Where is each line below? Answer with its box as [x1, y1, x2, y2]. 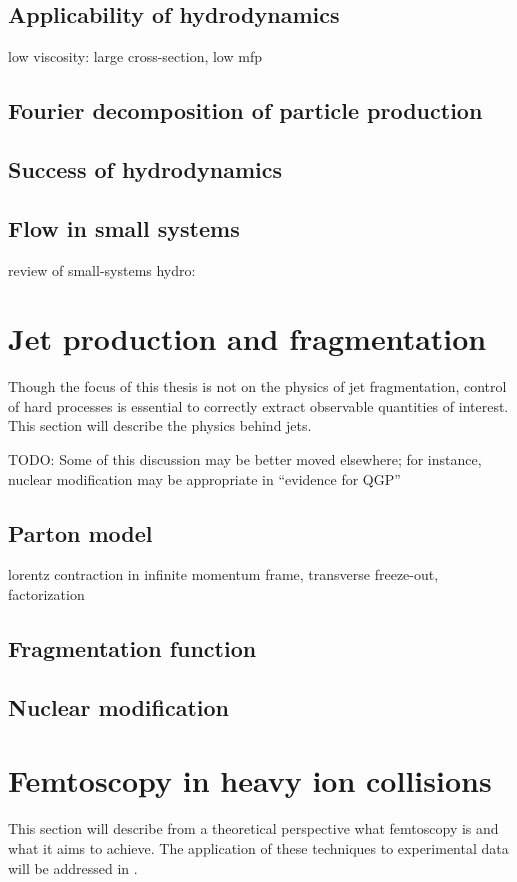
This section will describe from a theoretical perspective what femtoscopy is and [8, 818, 499, 839]
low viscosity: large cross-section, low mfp [8, 46, 262, 67]
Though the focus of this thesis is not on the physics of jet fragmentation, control [8, 376, 507, 397]
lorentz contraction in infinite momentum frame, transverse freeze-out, [8, 564, 439, 585]
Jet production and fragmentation [8, 318, 487, 359]
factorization [8, 584, 85, 605]
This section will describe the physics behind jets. [8, 415, 312, 436]
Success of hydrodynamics [8, 153, 282, 184]
